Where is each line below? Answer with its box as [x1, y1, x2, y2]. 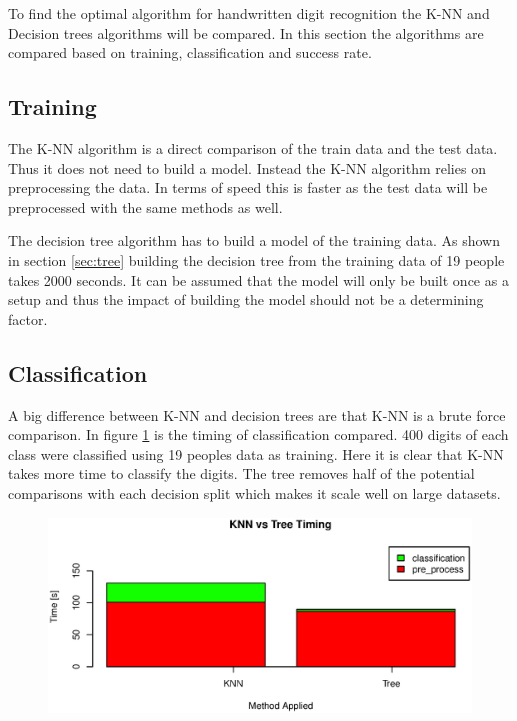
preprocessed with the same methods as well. [8, 196, 283, 217]
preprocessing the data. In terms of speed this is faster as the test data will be [8, 177, 488, 198]
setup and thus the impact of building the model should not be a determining [8, 289, 484, 310]
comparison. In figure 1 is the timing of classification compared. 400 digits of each [8, 424, 509, 445]
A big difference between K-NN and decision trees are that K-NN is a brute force [8, 404, 506, 425]
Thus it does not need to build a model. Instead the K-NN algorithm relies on [8, 157, 486, 178]
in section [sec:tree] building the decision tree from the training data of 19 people [8, 249, 505, 270]
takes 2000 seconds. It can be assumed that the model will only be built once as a [8, 269, 509, 290]
